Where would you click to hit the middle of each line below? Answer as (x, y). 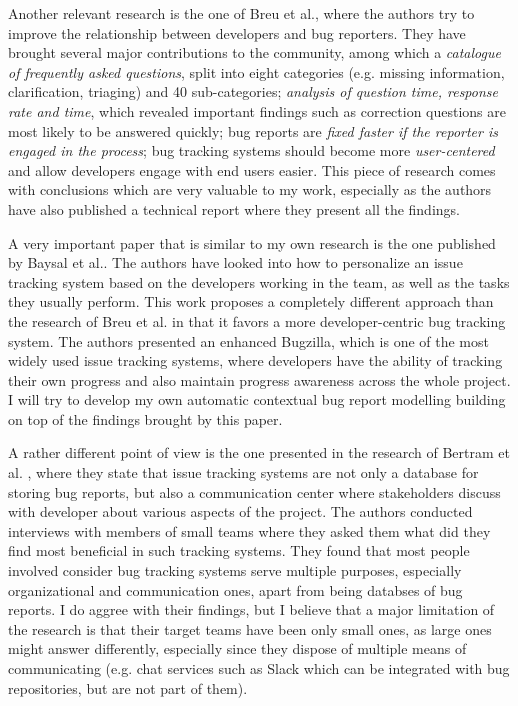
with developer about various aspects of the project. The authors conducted (240, 511)
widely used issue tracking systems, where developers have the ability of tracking (255, 360)
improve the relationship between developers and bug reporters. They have (237, 32)
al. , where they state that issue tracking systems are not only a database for (243, 472)
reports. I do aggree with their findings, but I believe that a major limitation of (251, 609)
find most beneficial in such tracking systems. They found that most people (239, 550)
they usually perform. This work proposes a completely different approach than (251, 301)
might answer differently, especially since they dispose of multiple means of (237, 648)
